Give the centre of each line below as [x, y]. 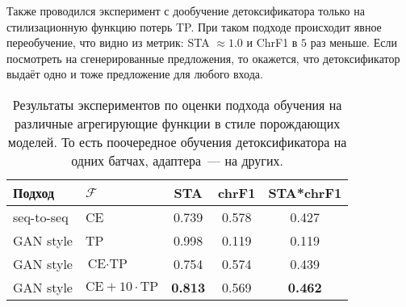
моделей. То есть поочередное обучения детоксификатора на [177, 141]
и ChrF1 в [272, 42]
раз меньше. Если [354, 42]
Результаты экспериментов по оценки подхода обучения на [177, 104]
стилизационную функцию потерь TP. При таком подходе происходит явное [194, 26]
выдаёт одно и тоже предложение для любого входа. [135, 74]
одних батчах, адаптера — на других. [177, 160]
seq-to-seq [41, 217]
